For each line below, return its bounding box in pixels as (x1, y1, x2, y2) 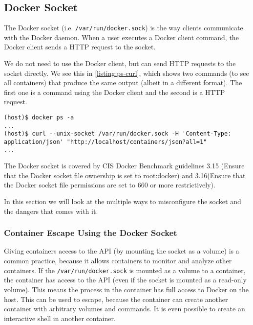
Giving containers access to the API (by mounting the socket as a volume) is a (4, 246, 239, 256)
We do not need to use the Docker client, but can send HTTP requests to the (4, 58, 236, 69)
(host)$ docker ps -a (4, 114, 74, 121)
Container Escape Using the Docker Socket (4, 227, 177, 239)
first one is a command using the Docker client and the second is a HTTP (4, 87, 225, 97)
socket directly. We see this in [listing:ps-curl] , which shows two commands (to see (4, 68, 249, 78)
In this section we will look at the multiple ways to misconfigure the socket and (4, 196, 241, 207)
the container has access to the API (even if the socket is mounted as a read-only (4, 275, 247, 285)
